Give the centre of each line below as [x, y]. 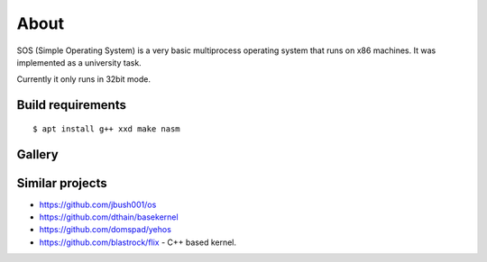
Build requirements [71, 105]
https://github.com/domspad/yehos [105, 230]
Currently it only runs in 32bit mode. [83, 79]
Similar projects [62, 183]
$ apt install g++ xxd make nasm [106, 129]
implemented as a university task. [79, 62]
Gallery [37, 154]
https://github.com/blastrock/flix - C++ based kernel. [138, 242]
